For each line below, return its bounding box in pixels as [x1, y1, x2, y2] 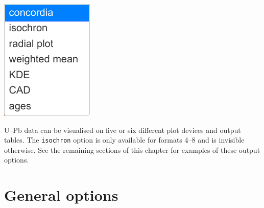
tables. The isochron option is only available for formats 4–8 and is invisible [4, 134, 245, 145]
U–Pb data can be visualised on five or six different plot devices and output [4, 124, 241, 135]
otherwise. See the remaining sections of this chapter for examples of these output [4, 144, 260, 155]
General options [4, 184, 118, 205]
